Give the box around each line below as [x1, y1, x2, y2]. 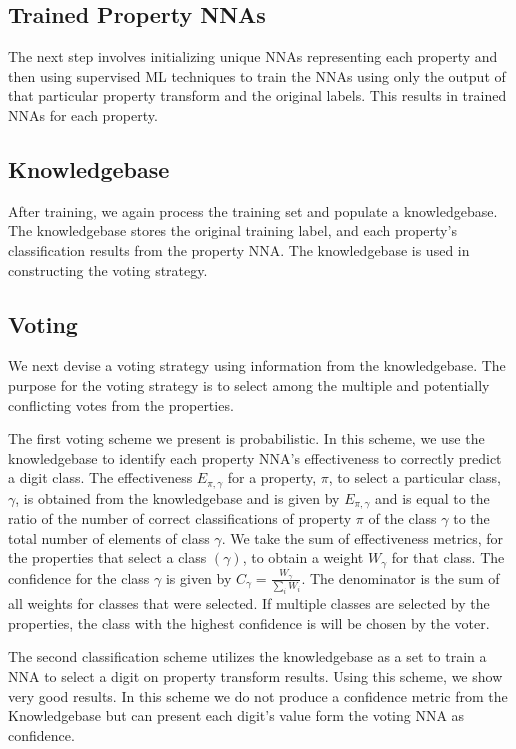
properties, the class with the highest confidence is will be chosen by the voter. [8, 612, 490, 633]
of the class [368, 508, 437, 529]
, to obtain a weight [242, 547, 364, 568]
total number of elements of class [8, 527, 210, 548]
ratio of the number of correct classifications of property [8, 508, 352, 529]
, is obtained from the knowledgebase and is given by [15, 487, 340, 508]
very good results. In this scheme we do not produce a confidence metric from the [8, 685, 508, 706]
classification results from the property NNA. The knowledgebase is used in [8, 239, 470, 260]
